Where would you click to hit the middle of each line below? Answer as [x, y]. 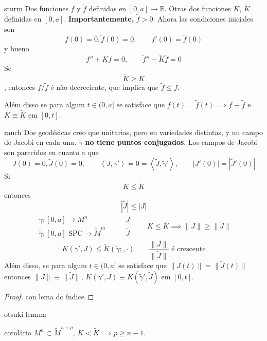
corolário [18, 332]
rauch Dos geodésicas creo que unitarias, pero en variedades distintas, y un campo [133, 132]
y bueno [17, 49]
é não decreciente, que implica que [105, 87]
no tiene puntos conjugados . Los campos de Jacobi [171, 142]
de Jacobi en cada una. [40, 142]
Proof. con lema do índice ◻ [49, 296]
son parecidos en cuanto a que [51, 152]
